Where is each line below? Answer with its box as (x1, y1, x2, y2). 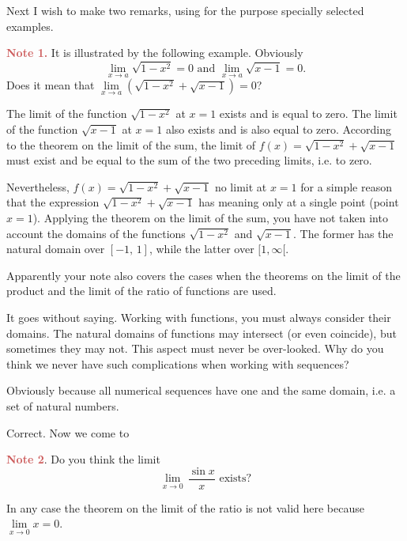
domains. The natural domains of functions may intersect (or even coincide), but (6, 324, 397, 341)
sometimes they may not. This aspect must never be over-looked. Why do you (6, 340, 384, 357)
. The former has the (292, 225, 394, 241)
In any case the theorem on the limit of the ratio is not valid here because (6, 499, 364, 516)
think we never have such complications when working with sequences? (6, 355, 349, 372)
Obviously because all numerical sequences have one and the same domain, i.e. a (6, 382, 396, 399)
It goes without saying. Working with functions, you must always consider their (6, 308, 391, 325)
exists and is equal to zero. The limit (219, 105, 398, 122)
